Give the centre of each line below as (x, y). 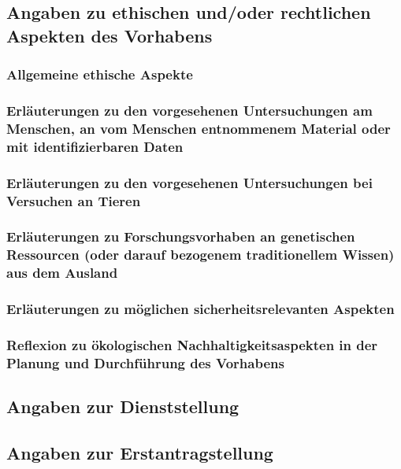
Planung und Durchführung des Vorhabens (145, 362)
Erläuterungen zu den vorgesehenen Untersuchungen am (189, 110)
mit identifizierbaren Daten (95, 146)
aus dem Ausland (62, 273)
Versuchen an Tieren (74, 200)
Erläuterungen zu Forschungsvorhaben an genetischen (181, 236)
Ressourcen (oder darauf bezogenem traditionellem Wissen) (200, 255)
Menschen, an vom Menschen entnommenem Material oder (199, 128)
